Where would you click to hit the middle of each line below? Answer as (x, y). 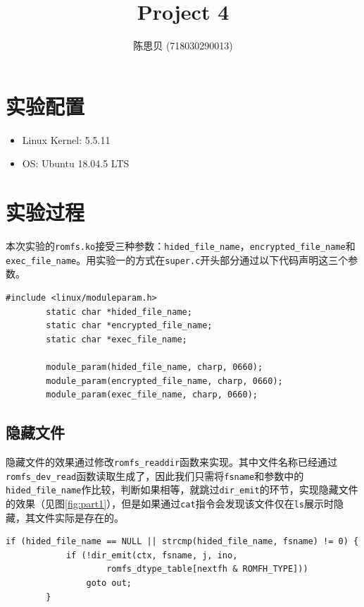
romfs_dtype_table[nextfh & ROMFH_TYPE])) (207, 569)
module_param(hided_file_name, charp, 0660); (155, 367)
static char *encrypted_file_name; (129, 326)
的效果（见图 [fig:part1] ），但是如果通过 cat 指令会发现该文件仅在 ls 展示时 (170, 503)
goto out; (109, 583)
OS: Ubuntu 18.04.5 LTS (76, 163)
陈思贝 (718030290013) (183, 46)
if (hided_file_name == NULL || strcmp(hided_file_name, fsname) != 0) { (182, 542)
